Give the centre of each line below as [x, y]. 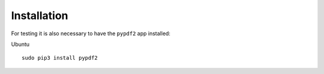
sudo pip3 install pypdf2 [60, 58]
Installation [40, 16]
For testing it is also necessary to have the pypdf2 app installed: [91, 33]
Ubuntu [20, 44]
